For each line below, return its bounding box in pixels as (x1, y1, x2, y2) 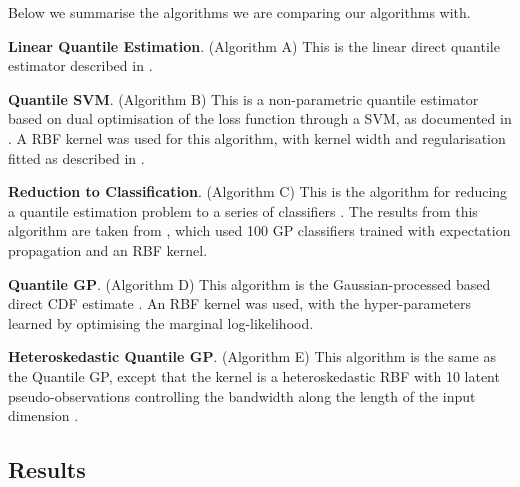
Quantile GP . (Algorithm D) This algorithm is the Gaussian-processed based (8, 273, 491, 294)
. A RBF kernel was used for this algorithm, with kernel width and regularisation (8, 127, 506, 148)
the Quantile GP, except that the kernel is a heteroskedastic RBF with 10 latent (8, 365, 500, 386)
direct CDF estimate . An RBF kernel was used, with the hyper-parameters (8, 293, 472, 314)
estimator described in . (8, 55, 153, 76)
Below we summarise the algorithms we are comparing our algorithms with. (8, 2, 471, 22)
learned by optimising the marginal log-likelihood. (8, 312, 314, 333)
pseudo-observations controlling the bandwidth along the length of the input (8, 385, 476, 406)
